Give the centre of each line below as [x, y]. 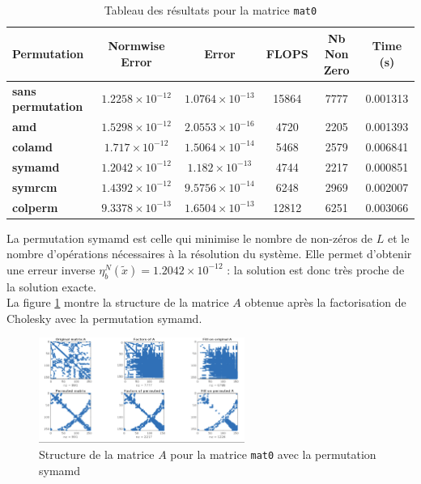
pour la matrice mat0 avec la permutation [273, 454]
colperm [35, 207]
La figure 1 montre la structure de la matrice [118, 302]
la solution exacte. [51, 286]
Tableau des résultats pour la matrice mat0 [210, 10]
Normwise [136, 46]
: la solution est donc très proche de [316, 269]
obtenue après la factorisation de [325, 302]
